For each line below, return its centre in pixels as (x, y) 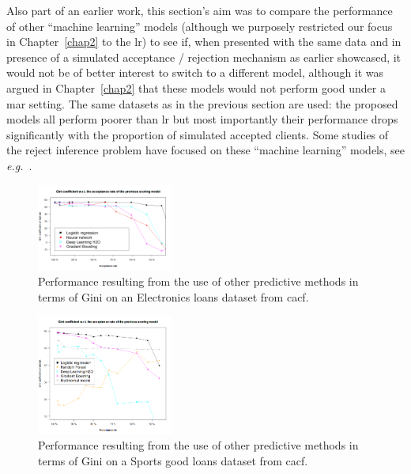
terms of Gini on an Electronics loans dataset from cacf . (173, 296)
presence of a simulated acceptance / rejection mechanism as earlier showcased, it (204, 57)
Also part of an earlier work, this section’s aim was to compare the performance (200, 10)
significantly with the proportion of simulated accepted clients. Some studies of (198, 134)
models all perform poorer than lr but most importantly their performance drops (202, 119)
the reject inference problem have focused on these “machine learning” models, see (206, 150)
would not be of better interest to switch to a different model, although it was (195, 72)
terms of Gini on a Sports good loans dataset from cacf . (173, 460)
